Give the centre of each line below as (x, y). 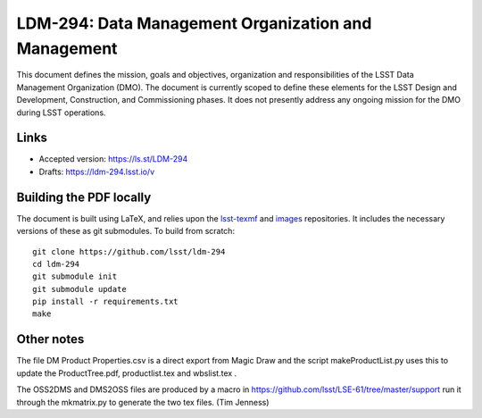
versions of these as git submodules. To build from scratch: (126, 231)
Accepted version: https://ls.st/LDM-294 (113, 159)
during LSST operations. (61, 113)
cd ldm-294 (56, 264)
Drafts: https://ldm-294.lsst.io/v (97, 171)
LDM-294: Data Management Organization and (194, 23)
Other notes (50, 339)
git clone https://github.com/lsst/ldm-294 (129, 251)
